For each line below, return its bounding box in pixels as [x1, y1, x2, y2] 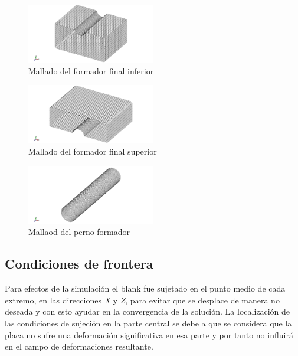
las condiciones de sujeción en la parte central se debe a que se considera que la [5, 316, 292, 329]
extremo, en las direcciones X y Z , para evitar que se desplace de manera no [5, 293, 280, 306]
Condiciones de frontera [5, 254, 153, 273]
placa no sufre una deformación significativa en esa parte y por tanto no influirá [5, 328, 293, 341]
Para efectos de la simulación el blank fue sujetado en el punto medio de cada [5, 282, 286, 295]
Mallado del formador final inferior [28, 64, 154, 77]
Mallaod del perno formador [28, 226, 130, 238]
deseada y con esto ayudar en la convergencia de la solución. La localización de [5, 305, 290, 318]
